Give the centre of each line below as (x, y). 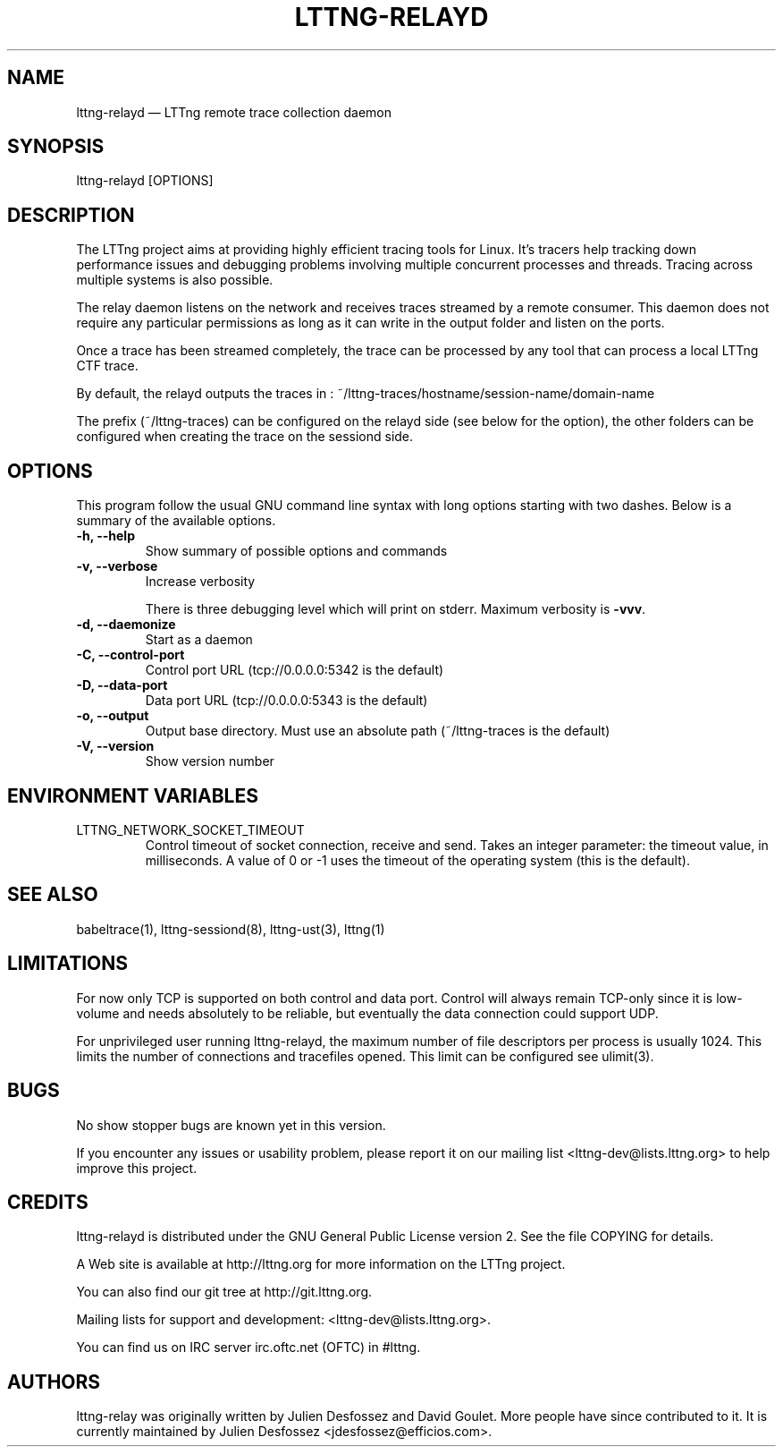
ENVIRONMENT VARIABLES (133, 795)
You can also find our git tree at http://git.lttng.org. (224, 1292)
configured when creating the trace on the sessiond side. (245, 437)
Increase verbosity (200, 582)
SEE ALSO (53, 895)
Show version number (210, 761)
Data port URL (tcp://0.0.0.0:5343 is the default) (286, 701)
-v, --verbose (117, 566)
